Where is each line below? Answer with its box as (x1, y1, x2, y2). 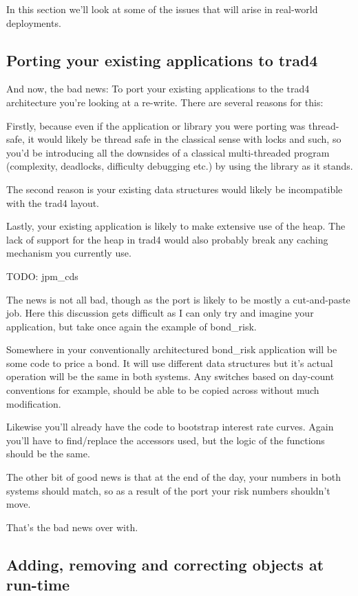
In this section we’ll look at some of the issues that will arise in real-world (6, 2, 318, 16)
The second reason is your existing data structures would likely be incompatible (6, 181, 343, 196)
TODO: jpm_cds (6, 268, 78, 283)
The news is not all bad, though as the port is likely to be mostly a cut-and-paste (6, 292, 350, 306)
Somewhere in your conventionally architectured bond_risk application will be (6, 342, 337, 357)
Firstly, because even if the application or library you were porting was (6, 118, 306, 132)
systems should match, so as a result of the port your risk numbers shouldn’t (6, 483, 330, 497)
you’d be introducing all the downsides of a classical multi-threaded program (6, 145, 330, 159)
